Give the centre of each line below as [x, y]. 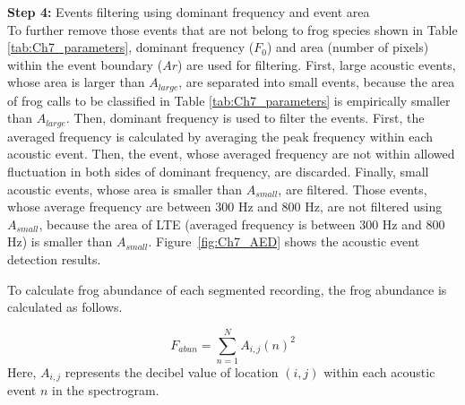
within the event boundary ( [85, 64]
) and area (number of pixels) [348, 47]
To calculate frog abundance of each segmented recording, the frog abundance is [227, 289]
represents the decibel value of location [172, 371]
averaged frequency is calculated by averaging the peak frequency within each [220, 136]
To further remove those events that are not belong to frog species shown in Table [232, 29]
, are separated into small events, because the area [317, 82]
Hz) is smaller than [60, 241]
